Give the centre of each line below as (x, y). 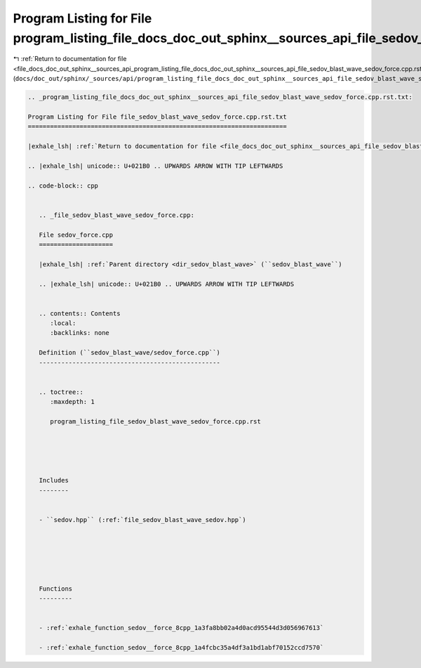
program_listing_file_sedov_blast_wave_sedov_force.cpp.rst (155, 421)
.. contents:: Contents (80, 313)
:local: (63, 323)
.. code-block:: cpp (63, 185)
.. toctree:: (61, 392)
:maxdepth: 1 (72, 402)
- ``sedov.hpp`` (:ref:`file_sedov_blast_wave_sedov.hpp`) (142, 519)
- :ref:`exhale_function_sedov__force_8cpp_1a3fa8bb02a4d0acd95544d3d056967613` (181, 628)
